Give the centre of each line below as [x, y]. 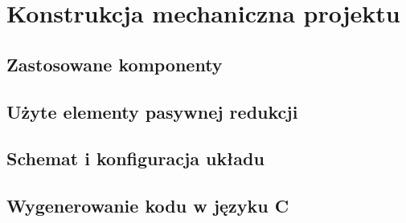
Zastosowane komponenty [115, 64]
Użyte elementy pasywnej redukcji [152, 111]
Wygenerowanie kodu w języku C [148, 206]
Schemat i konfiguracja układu [135, 158]
